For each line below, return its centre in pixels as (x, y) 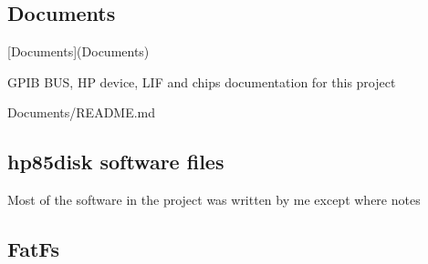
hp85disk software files (116, 162)
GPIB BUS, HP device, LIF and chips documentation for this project (202, 81)
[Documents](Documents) (78, 51)
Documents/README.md (82, 112)
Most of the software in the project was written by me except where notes (214, 200)
